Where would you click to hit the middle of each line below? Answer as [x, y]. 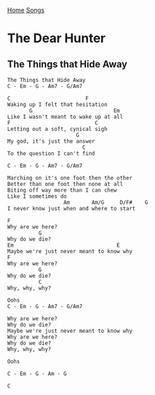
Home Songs [26, 10]
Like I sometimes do [37, 196]
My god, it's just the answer [51, 141]
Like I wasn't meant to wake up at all [65, 117]
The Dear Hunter [57, 38]
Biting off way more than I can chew [62, 190]
